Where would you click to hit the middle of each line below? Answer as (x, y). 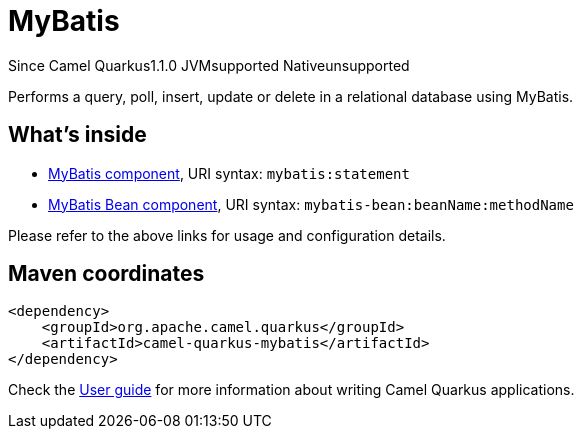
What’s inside (77, 135)
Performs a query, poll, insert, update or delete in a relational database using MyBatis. (291, 96)
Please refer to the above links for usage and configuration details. (227, 235)
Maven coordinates (106, 274)
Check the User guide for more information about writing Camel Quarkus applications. (291, 390)
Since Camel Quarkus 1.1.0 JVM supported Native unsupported (209, 65)
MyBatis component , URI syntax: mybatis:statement (229, 173)
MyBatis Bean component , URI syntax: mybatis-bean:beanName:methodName (311, 204)
